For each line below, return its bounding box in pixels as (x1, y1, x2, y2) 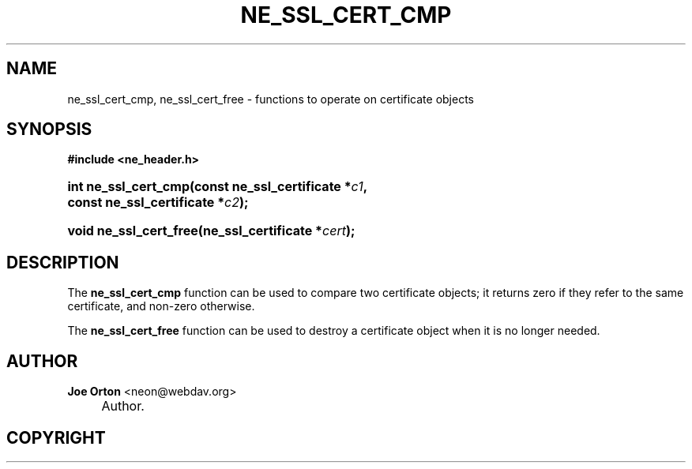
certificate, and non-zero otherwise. (67, 299, 255, 313)
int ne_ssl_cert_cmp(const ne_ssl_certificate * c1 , (67, 178, 367, 195)
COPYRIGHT (6, 427, 106, 448)
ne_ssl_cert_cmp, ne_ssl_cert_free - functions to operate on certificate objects (67, 92, 474, 106)
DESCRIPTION (6, 252, 119, 272)
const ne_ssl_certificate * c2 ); (67, 194, 249, 211)
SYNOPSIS (6, 119, 92, 140)
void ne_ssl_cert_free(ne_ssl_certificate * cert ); (67, 223, 355, 239)
